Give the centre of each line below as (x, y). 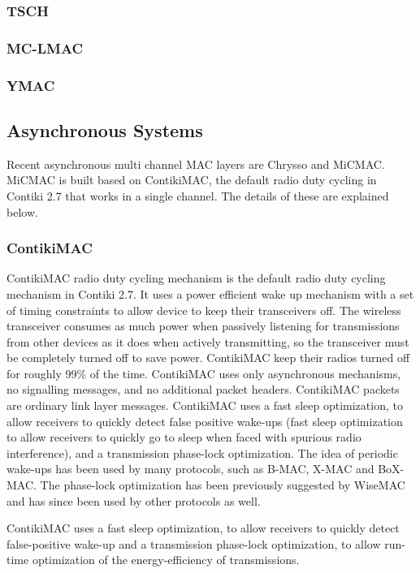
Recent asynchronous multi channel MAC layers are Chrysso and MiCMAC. (196, 164)
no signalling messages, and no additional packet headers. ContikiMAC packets (203, 389)
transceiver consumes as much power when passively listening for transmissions (203, 326)
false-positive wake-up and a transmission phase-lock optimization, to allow (194, 543)
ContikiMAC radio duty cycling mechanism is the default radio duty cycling (196, 278)
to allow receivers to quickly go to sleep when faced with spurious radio (184, 437)
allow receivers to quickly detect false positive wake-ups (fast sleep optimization (205, 421)
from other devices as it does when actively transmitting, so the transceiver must (208, 341)
